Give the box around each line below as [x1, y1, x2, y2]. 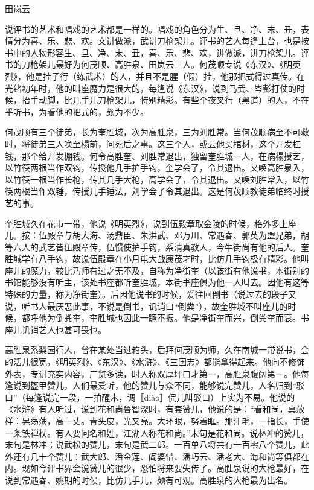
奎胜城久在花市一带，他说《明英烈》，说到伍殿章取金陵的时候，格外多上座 [5, 217, 296, 229]
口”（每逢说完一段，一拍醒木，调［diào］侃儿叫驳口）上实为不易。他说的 [5, 390, 295, 403]
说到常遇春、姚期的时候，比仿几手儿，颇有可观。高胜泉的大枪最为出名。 [5, 473, 292, 486]
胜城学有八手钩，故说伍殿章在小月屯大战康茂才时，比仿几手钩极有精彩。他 [5, 252, 301, 265]
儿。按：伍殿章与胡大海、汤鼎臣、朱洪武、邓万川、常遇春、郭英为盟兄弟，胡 [5, 229, 309, 241]
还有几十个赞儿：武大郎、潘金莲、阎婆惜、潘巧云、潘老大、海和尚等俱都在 [13, 450, 309, 462]
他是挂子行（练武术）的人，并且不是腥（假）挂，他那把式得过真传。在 [25, 69, 305, 82]
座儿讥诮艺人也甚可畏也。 [5, 323, 106, 336]
